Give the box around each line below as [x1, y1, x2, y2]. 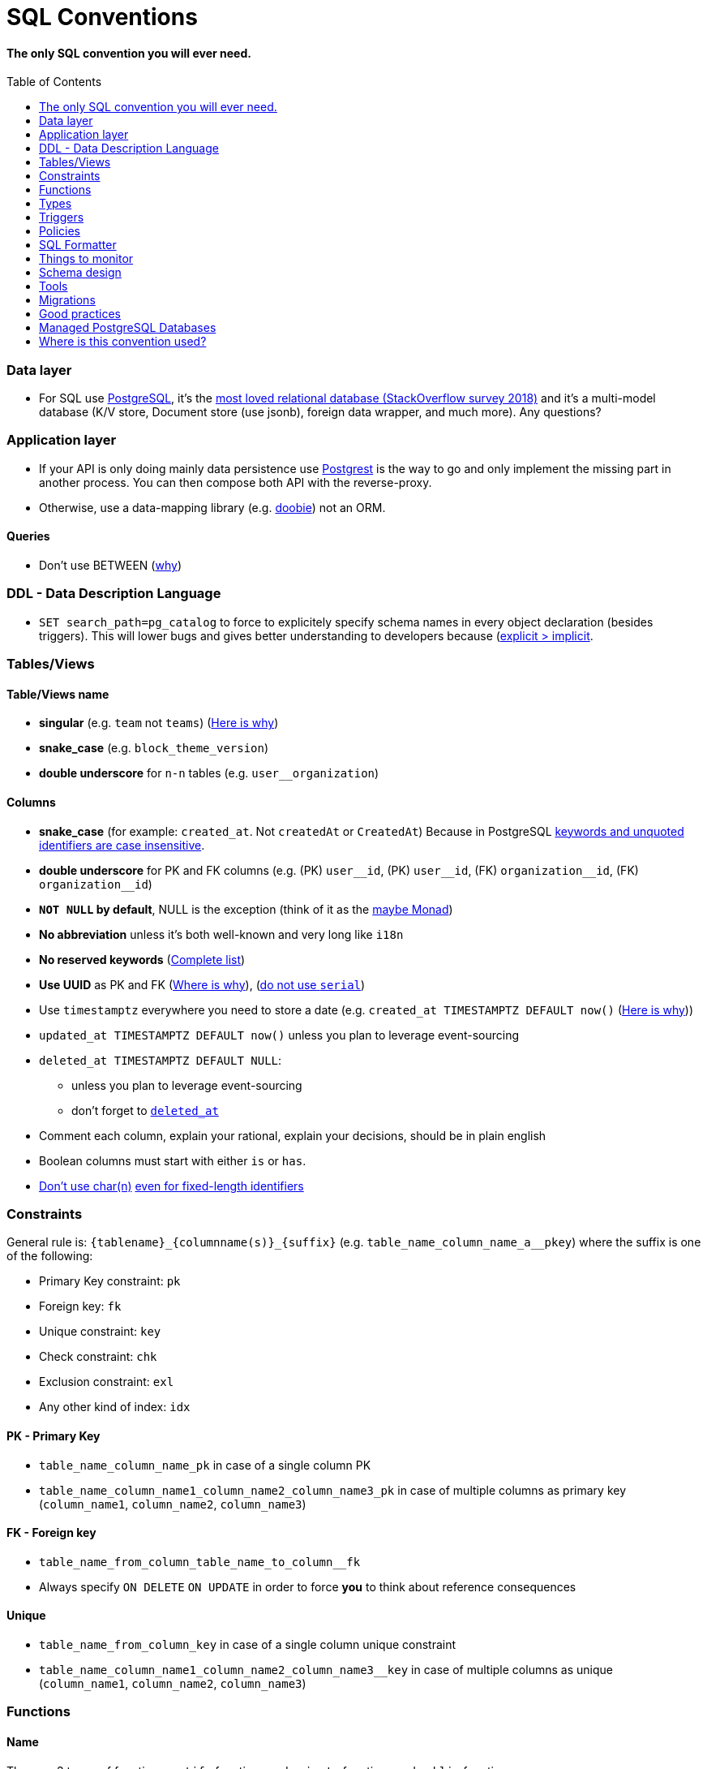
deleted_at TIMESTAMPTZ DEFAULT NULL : [39, 1052, 282, 1067]
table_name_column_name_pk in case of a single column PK [39, 1457, 371, 1472]
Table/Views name [6, 687, 109, 701]
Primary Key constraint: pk [39, 1274, 181, 1289]
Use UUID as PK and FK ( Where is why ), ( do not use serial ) [39, 977, 366, 992]
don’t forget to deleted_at [71, 1103, 219, 1117]
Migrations [39, 293, 96, 308]
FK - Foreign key [6, 1526, 96, 1540]
